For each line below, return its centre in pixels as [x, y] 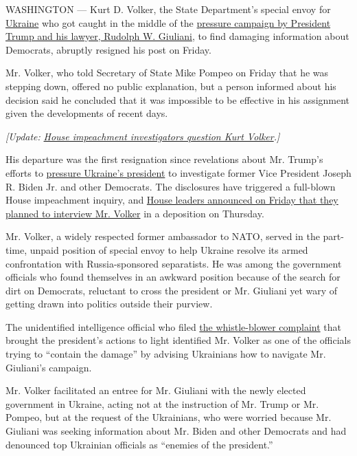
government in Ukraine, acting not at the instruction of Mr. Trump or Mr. [162, 403]
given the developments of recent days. [87, 113]
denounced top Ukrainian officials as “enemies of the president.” [139, 444]
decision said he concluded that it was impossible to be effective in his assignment [178, 99]
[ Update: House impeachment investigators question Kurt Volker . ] [143, 136]
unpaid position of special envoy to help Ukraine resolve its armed [169, 249]
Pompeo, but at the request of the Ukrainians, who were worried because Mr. [169, 417]
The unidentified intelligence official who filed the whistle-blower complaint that [173, 326]
